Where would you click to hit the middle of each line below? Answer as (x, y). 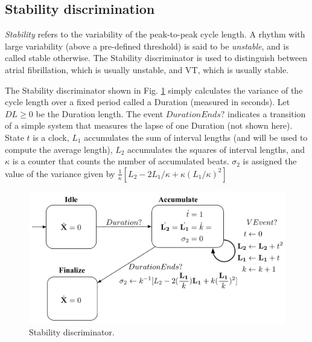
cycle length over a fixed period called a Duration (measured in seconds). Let (148, 102)
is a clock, (51, 137)
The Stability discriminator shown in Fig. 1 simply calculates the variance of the (154, 90)
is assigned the (270, 161)
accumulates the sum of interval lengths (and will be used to (196, 137)
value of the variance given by (60, 173)
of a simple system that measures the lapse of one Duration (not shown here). (149, 125)
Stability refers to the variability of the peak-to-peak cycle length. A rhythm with (155, 34)
